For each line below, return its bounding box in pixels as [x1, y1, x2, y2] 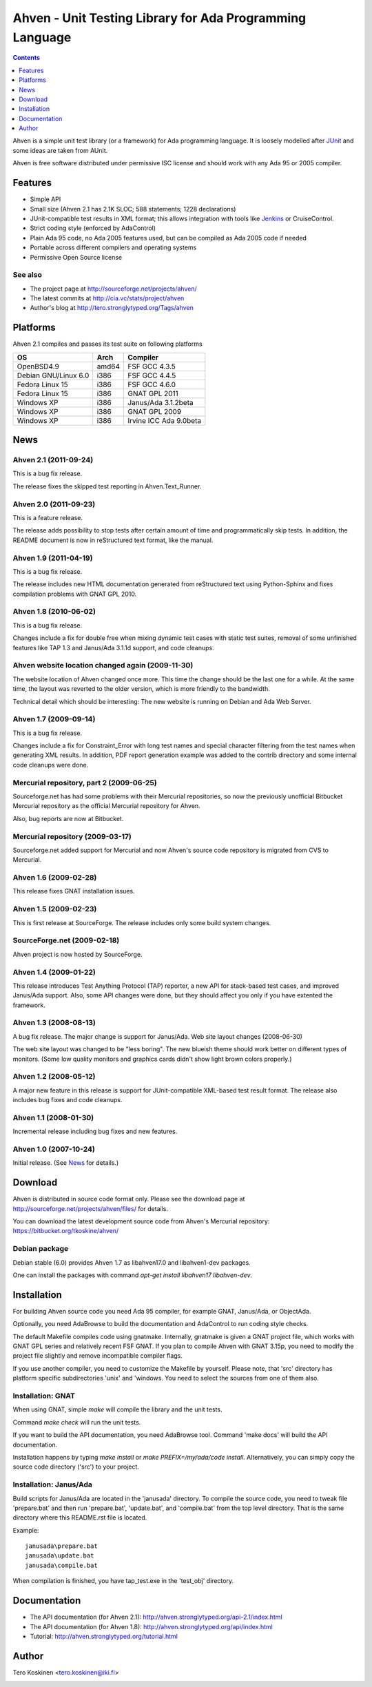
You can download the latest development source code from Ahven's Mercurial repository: [12, 1217, 270, 1225]
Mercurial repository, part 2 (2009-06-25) [12, 778, 158, 787]
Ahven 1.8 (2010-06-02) [12, 607, 96, 617]
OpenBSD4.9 [17, 362, 60, 371]
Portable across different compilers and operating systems [30, 243, 197, 251]
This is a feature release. [12, 514, 83, 522]
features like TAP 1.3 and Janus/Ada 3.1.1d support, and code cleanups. [12, 643, 214, 652]
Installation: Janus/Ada [12, 1480, 93, 1489]
